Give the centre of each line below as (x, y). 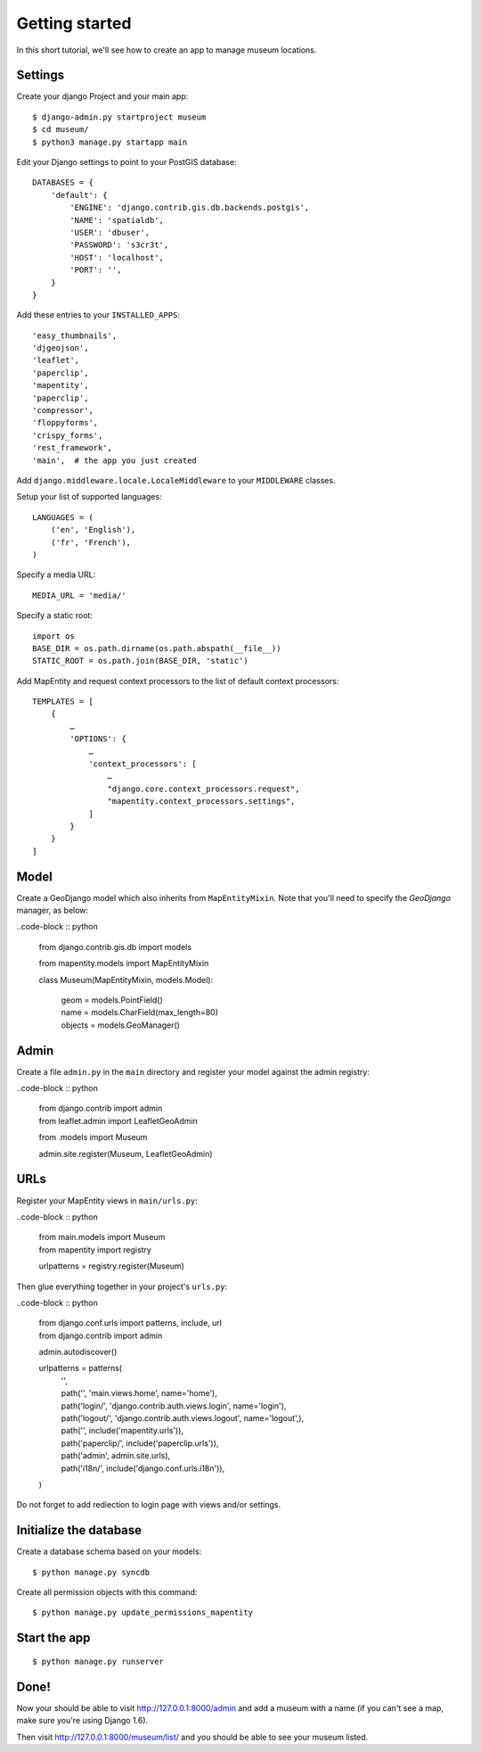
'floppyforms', (65, 423)
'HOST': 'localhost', (117, 257)
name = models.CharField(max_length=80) (139, 1012)
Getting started (74, 23)
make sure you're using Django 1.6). (82, 1721)
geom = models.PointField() (112, 1000)
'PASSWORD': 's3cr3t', (119, 245)
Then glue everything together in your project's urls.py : (122, 1286)
